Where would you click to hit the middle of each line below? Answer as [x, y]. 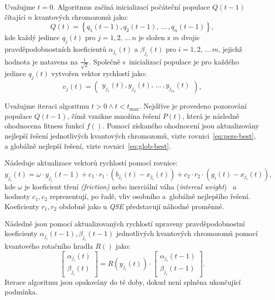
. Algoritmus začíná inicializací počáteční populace [131, 7]
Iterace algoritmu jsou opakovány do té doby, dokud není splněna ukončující [123, 281]
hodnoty [18, 196]
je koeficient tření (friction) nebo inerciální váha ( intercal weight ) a [130, 186]
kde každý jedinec [32, 37]
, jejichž [230, 48]
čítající [15, 16]
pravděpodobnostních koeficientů [56, 48]
